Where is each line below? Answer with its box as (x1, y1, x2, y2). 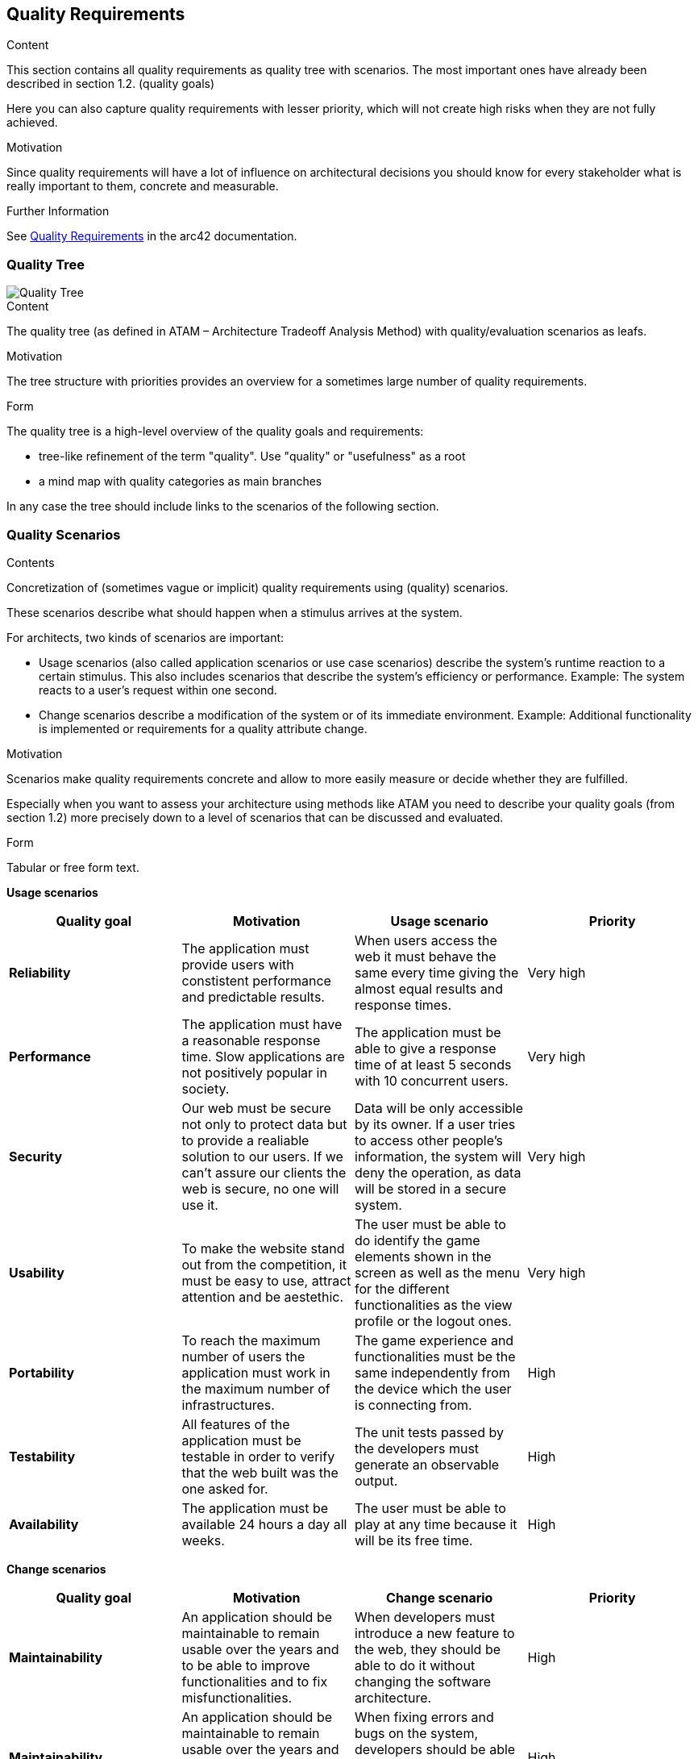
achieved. (6, 115, 58, 130)
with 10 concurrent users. (355, 1072, 509, 1089)
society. (181, 1080, 230, 1097)
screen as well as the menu (355, 1264, 520, 1281)
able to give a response (355, 1040, 496, 1057)
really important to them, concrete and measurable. (6, 179, 279, 194)
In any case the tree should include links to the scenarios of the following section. (6, 499, 439, 514)
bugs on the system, (355, 1724, 478, 1741)
